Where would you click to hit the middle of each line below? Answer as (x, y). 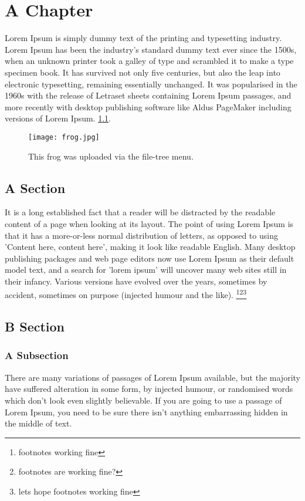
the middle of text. (38, 423)
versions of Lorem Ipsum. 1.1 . (58, 118)
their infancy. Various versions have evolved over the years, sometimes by (136, 281)
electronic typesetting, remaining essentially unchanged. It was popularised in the (151, 84)
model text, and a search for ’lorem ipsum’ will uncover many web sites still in (146, 270)
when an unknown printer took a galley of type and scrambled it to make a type (149, 61)
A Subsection (37, 355)
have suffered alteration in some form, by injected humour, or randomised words (149, 389)
